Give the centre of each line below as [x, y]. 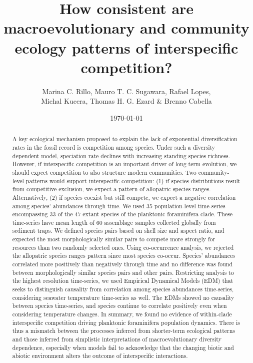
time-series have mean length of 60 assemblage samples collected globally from [114, 222]
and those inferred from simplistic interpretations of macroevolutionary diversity [117, 339]
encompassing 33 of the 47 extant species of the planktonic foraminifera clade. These [122, 214]
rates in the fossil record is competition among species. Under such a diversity [114, 147]
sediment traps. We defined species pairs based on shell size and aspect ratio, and [118, 231]
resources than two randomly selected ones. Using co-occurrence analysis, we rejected [123, 247]
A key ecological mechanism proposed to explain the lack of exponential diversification [125, 139]
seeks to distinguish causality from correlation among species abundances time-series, [123, 289]
